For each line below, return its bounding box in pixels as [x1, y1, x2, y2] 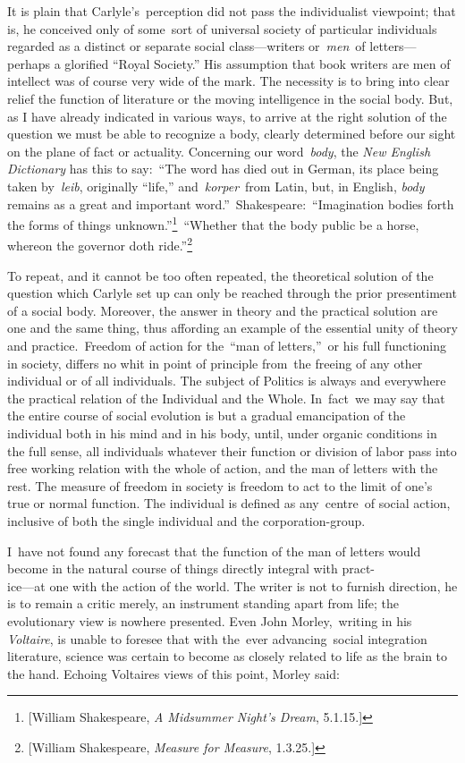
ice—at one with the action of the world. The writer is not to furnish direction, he [7, 576, 458, 595]
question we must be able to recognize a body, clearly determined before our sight [7, 124, 456, 143]
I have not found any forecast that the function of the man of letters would [7, 541, 421, 560]
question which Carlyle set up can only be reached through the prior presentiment [7, 284, 457, 302]
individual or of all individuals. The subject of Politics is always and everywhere [7, 371, 446, 390]
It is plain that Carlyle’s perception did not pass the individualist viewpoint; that [7, 2, 456, 20]
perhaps [7, 54, 50, 72]
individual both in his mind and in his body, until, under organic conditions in [7, 423, 437, 442]
